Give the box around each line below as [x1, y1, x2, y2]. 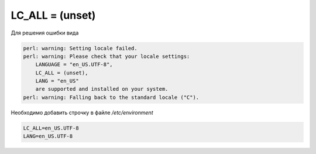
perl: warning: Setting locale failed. [23, 45, 138, 52]
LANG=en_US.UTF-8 [23, 133, 73, 140]
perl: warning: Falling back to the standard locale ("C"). [23, 94, 200, 101]
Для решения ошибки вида [11, 29, 79, 36]
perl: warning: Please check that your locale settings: [23, 53, 190, 60]
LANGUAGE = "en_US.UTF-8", [35, 61, 114, 68]
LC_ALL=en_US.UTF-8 [23, 125, 79, 131]
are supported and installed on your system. [35, 85, 169, 93]
